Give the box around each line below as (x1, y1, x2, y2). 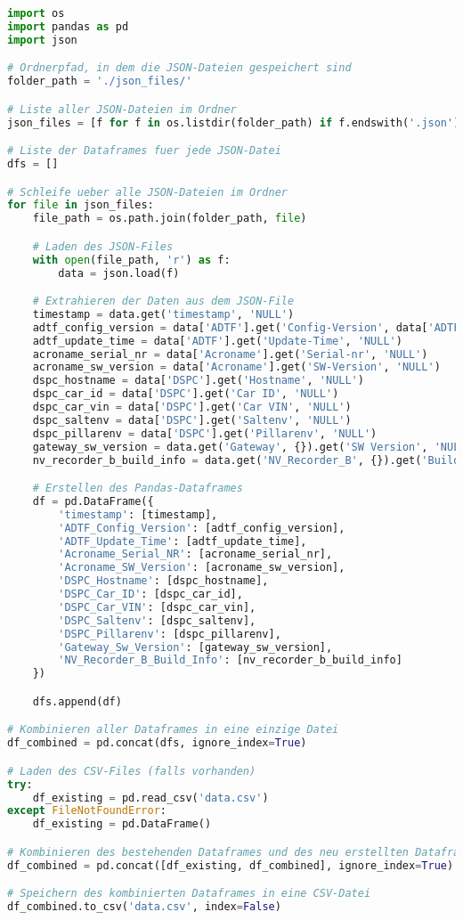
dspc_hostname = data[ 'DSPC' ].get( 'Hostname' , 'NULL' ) (32, 374, 364, 387)
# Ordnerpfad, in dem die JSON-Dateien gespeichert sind (7, 61, 352, 75)
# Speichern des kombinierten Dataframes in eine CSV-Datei (7, 887, 371, 900)
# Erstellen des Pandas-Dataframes (32, 482, 243, 495)
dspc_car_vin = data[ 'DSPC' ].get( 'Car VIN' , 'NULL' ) (32, 401, 352, 414)
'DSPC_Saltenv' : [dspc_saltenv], (58, 614, 256, 627)
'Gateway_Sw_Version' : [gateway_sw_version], (58, 640, 333, 654)
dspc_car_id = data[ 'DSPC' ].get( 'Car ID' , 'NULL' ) (32, 387, 339, 401)
